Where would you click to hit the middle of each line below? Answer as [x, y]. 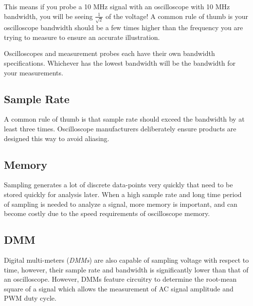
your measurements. [34, 72]
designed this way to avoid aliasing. [57, 138]
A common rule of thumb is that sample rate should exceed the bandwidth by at [124, 119]
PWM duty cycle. [30, 298]
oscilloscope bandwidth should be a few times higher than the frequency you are [124, 27]
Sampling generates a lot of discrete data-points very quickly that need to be [118, 185]
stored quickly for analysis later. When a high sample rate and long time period [123, 194]
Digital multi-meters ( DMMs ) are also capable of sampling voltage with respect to [126, 260]
